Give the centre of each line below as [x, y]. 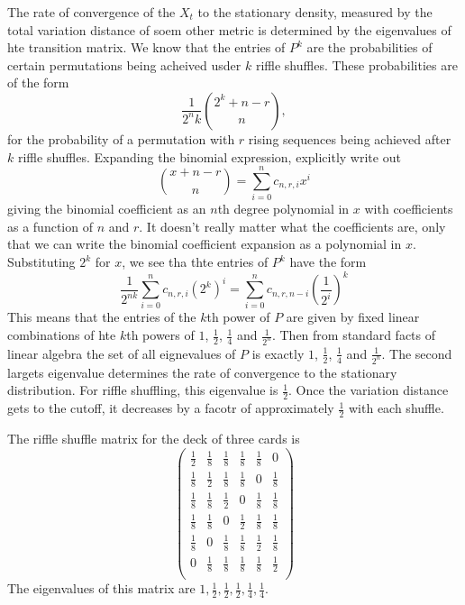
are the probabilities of [369, 47]
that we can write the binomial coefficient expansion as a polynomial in [205, 244]
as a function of [50, 226]
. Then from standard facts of [354, 335]
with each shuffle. [396, 408]
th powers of [160, 335]
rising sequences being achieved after [350, 138]
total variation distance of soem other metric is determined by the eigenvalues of [229, 29]
